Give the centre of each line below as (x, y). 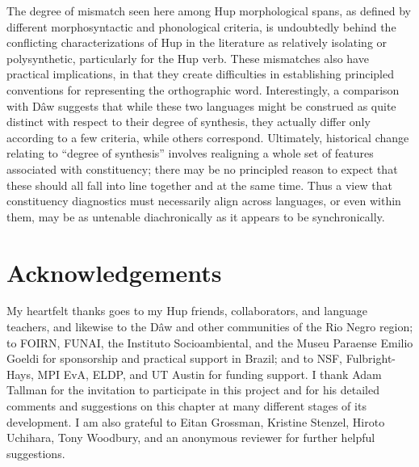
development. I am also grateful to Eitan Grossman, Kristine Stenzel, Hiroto (196, 421)
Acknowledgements (114, 272)
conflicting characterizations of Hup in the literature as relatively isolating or (197, 42)
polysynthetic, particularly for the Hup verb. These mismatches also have (188, 58)
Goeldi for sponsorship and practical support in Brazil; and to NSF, (175, 358)
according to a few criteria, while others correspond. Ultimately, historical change (208, 137)
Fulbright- (371, 358)
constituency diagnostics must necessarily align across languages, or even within (204, 201)
